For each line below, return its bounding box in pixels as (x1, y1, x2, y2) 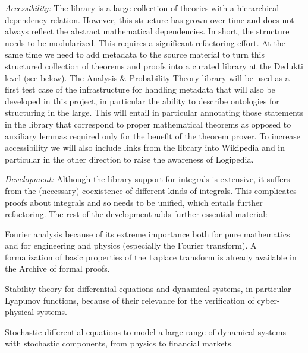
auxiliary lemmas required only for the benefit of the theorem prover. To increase (5, 129, 301, 142)
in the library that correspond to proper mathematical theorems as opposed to (5, 117, 291, 130)
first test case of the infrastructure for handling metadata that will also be (5, 83, 275, 96)
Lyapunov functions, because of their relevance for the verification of (5, 294, 254, 306)
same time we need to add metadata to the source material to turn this (5, 48, 265, 61)
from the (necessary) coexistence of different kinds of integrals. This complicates (5, 184, 297, 196)
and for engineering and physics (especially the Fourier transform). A (5, 239, 257, 252)
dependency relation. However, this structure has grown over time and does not (5, 13, 294, 26)
